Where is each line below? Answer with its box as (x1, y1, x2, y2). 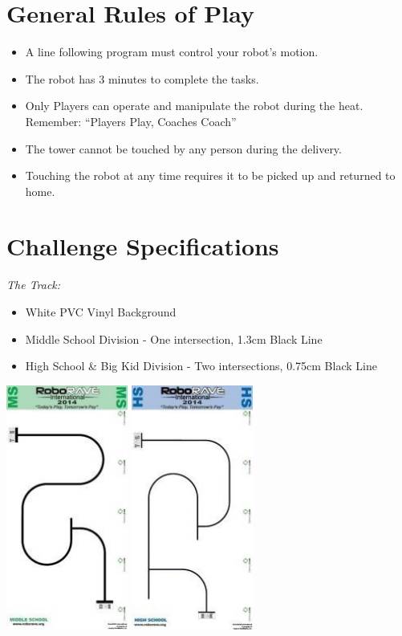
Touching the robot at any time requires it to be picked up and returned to (25, 167, 396, 184)
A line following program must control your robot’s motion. (25, 43, 319, 60)
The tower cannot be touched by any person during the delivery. (25, 140, 342, 157)
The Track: (6, 276, 61, 293)
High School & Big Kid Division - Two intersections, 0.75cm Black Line (25, 357, 377, 374)
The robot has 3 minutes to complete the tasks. (25, 70, 259, 87)
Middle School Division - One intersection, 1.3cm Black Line (25, 330, 323, 347)
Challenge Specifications (6, 230, 279, 263)
